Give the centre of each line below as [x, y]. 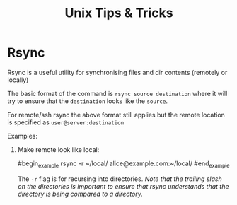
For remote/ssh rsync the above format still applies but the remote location [116, 115]
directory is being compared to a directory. [80, 194]
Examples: [22, 136]
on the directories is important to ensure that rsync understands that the [123, 186]
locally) [18, 80]
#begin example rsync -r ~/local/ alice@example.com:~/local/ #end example [123, 164]
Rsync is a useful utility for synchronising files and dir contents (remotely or [117, 72]
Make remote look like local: [58, 149]
